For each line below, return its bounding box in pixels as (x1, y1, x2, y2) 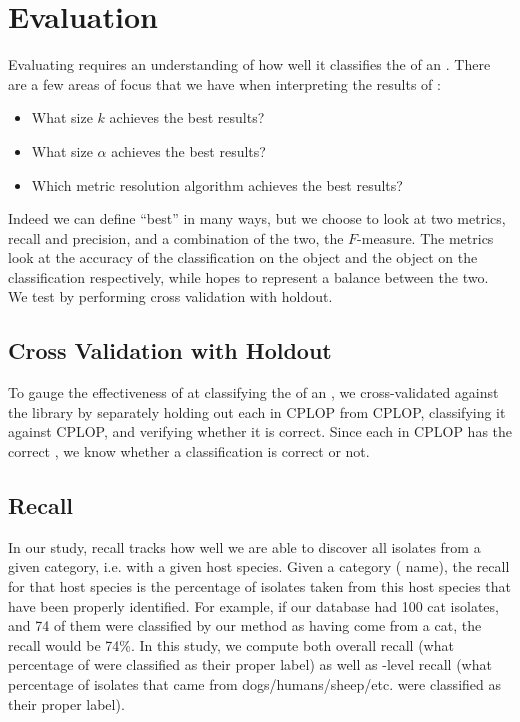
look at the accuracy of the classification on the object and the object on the (8, 247, 478, 268)
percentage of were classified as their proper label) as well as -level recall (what (8, 654, 492, 675)
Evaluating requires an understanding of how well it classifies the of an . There (8, 54, 491, 75)
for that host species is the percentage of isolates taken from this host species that (8, 576, 511, 597)
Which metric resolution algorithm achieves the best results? (31, 174, 403, 195)
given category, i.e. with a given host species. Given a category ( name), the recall (8, 556, 510, 577)
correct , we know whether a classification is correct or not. (8, 441, 370, 462)
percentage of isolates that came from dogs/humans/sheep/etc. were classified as (8, 674, 501, 694)
